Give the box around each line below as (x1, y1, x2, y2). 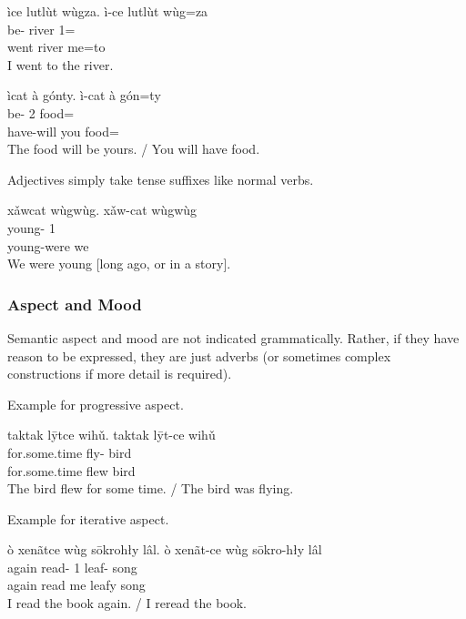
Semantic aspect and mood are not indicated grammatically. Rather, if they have (7, 328, 460, 347)
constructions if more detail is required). (7, 364, 232, 383)
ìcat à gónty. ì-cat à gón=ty (7, 86, 161, 105)
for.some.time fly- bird (7, 442, 132, 462)
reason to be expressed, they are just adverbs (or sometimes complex (7, 346, 391, 365)
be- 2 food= (7, 103, 75, 122)
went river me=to (7, 37, 106, 56)
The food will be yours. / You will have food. (7, 139, 260, 158)
